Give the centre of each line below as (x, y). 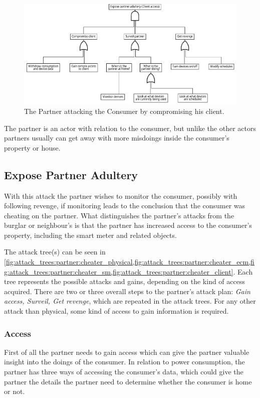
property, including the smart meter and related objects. (90, 235)
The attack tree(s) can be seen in (55, 252)
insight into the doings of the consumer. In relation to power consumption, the (124, 362)
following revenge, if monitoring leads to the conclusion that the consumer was (125, 206)
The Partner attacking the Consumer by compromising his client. (124, 111)
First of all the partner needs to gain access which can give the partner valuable (127, 352)
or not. (15, 391)
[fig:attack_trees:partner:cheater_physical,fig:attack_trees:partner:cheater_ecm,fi (129, 262)
